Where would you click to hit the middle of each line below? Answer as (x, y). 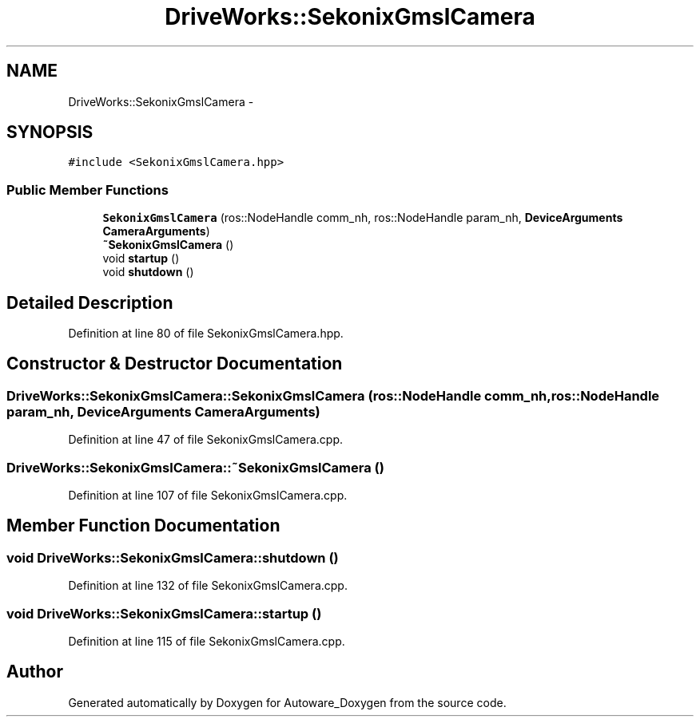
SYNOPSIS (50, 132)
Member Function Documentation (143, 526)
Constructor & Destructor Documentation (175, 364)
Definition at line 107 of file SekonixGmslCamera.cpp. (208, 495)
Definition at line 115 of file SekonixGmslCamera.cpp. (207, 641)
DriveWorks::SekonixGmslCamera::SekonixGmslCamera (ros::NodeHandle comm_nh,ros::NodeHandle (333, 395)
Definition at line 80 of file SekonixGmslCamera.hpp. (206, 334)
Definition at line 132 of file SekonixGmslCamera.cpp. (208, 586)
